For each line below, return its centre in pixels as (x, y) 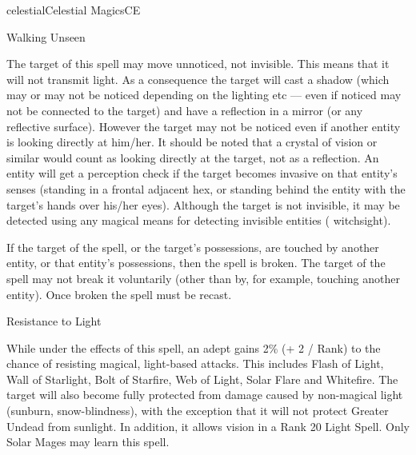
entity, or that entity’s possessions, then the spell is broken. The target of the (196, 263)
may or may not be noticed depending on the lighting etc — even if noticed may (204, 95)
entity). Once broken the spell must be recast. (119, 294)
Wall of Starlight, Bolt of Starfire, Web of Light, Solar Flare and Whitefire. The (202, 379)
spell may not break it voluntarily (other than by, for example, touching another (203, 278)
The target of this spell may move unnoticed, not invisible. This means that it (198, 64)
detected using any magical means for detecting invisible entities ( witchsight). (199, 220)
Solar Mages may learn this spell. (88, 442)
